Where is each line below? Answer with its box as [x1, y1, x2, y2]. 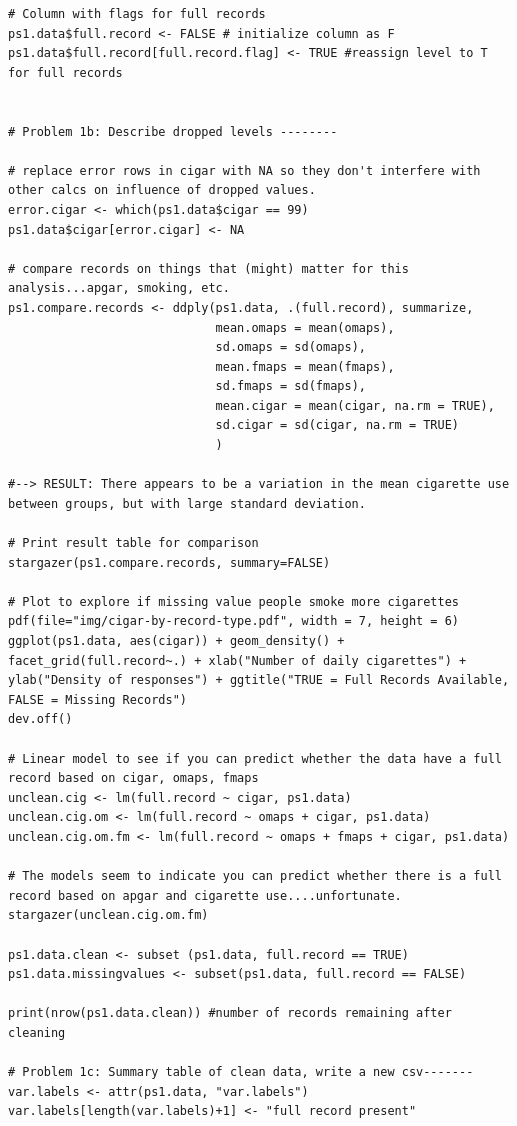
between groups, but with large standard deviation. [8, 496, 366, 511]
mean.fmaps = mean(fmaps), [215, 359, 395, 374]
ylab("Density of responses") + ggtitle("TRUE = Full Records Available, [8, 673, 510, 688]
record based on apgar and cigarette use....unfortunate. [8, 888, 402, 903]
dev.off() [8, 712, 73, 727]
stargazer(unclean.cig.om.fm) [8, 908, 209, 923]
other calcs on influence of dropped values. [8, 183, 316, 198]
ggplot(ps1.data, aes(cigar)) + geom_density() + [8, 634, 345, 648]
